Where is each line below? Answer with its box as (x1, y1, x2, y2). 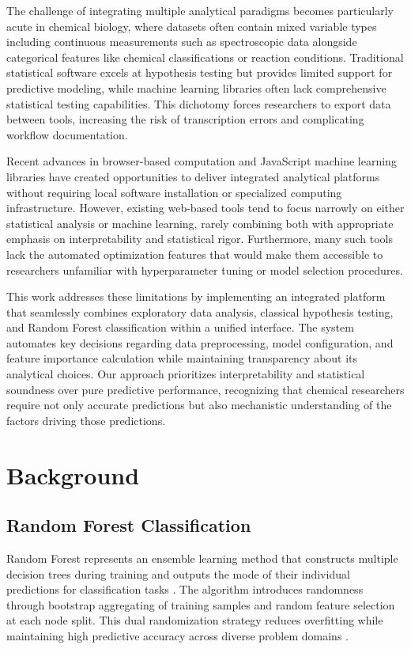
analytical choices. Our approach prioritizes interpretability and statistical (6, 366, 365, 382)
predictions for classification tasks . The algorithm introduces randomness (6, 581, 364, 598)
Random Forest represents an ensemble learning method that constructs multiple (6, 550, 398, 567)
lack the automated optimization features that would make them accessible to (6, 245, 383, 262)
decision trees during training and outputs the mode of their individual (6, 565, 350, 582)
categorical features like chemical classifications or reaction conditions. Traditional (6, 48, 404, 65)
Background (6, 458, 140, 491)
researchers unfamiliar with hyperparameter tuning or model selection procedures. (6, 261, 403, 278)
